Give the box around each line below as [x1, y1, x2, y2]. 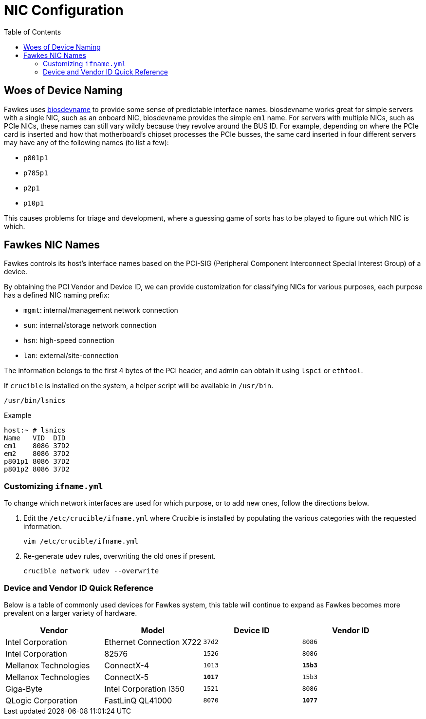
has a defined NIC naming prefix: [4, 291, 110, 300]
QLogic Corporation [5, 695, 78, 705]
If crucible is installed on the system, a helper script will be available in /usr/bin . [4, 381, 274, 390]
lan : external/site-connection [23, 351, 119, 360]
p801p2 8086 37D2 [4, 465, 70, 473]
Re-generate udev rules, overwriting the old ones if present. [23, 552, 216, 561]
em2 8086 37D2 [4, 450, 70, 458]
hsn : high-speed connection [23, 336, 114, 345]
